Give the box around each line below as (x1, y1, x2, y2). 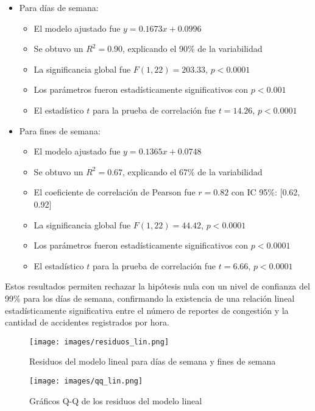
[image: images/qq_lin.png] (29, 376, 143, 385)
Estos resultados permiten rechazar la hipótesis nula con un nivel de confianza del (5, 280, 310, 293)
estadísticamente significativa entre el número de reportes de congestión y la (5, 304, 289, 316)
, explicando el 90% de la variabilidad (122, 42, 263, 55)
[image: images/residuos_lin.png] (29, 337, 169, 346)
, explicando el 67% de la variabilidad (122, 165, 263, 178)
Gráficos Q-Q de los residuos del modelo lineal (29, 394, 202, 407)
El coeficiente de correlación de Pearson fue (34, 186, 196, 198)
